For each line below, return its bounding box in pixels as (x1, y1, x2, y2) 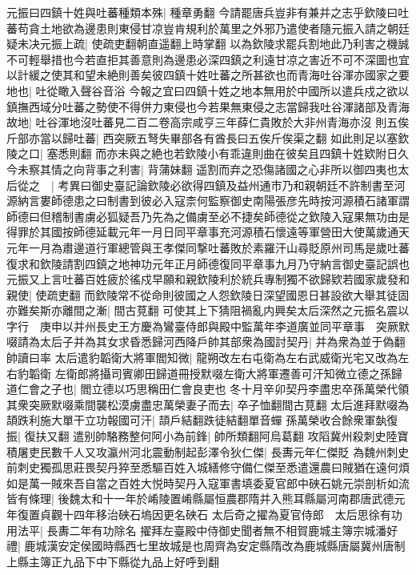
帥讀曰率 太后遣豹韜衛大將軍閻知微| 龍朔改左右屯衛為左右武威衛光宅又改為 (6, 349, 398, 366)
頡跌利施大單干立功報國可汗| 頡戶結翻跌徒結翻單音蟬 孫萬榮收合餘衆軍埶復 (6, 412, 398, 428)
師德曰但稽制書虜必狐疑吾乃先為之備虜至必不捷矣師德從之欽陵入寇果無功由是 (6, 207, 410, 224)
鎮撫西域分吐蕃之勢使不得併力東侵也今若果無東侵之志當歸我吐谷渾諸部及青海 (6, 98, 410, 115)
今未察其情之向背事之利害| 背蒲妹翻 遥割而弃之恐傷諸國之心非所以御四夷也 (6, 160, 398, 177)
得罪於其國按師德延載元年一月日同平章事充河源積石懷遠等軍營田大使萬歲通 (6, 223, 398, 240)
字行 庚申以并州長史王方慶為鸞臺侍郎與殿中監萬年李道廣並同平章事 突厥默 (6, 317, 410, 334)
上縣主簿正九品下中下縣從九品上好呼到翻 (6, 553, 219, 569)
